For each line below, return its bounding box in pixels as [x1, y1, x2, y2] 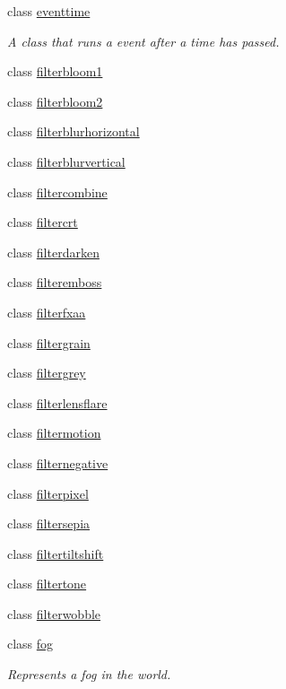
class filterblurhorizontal [7, 122, 140, 141]
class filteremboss [7, 273, 102, 292]
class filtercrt [7, 213, 78, 231]
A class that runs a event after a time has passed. [7, 31, 280, 50]
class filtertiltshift [7, 544, 104, 563]
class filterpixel [7, 484, 89, 502]
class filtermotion [7, 423, 101, 442]
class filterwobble [7, 604, 101, 623]
